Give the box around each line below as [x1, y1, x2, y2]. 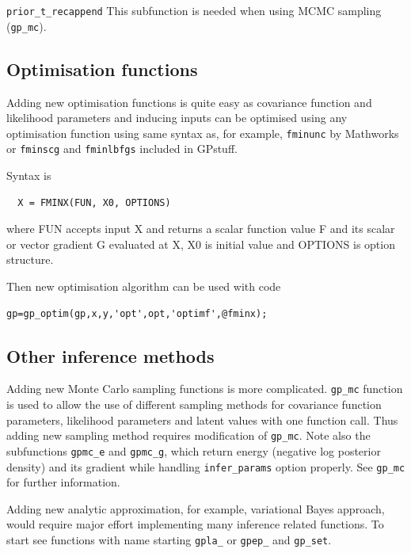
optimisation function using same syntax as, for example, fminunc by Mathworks [6, 124, 399, 141]
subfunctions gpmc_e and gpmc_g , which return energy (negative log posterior [6, 442, 381, 459]
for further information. [6, 474, 120, 490]
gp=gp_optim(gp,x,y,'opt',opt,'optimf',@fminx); [6, 307, 268, 319]
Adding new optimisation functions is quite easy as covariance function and [6, 93, 372, 110]
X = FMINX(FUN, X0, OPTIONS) [17, 196, 171, 208]
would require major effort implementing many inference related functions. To [6, 516, 384, 532]
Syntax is [6, 167, 51, 184]
